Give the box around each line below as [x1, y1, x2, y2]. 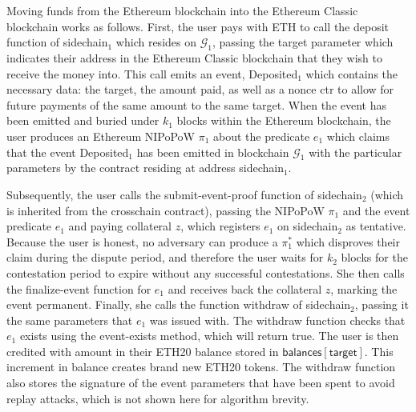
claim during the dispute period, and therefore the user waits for [6, 249, 324, 266]
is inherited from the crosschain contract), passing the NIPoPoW [6, 202, 325, 218]
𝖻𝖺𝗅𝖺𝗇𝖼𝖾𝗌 [282, 346, 322, 358]
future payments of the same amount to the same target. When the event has [6, 96, 386, 113]
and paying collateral [68, 218, 172, 234]
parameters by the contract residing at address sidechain [6, 159, 284, 176]
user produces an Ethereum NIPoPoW [6, 127, 195, 144]
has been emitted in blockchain [136, 143, 289, 160]
